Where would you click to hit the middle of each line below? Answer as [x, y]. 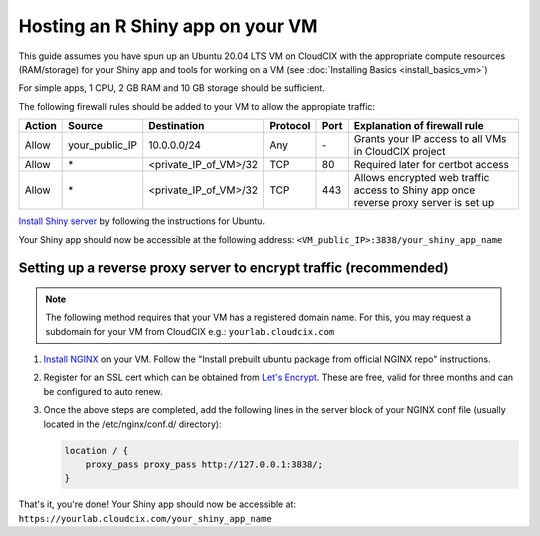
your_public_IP [103, 145]
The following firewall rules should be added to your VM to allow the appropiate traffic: [196, 106]
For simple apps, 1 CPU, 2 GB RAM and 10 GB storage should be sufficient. [171, 88]
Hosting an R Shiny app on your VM [168, 26]
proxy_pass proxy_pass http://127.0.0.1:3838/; [204, 464]
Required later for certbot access [431, 165]
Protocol [290, 126]
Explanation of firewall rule [418, 126]
